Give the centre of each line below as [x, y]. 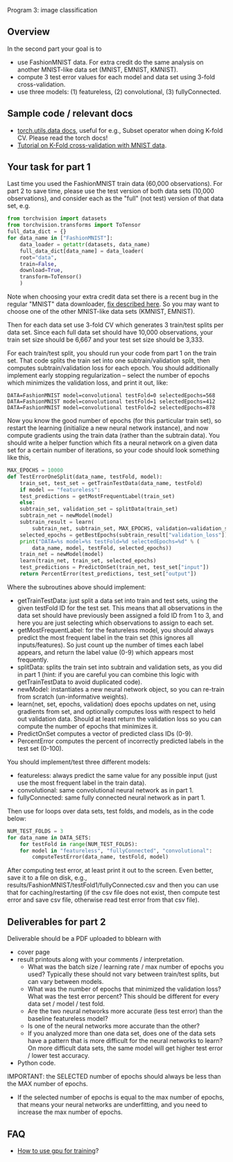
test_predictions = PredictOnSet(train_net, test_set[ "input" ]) [114, 567]
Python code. [36, 1063]
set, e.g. [19, 206]
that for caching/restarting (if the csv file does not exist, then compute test [114, 893]
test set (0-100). [40, 748]
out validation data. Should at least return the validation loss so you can [119, 719]
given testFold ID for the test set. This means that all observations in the [120, 607]
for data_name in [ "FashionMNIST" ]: [60, 238]
